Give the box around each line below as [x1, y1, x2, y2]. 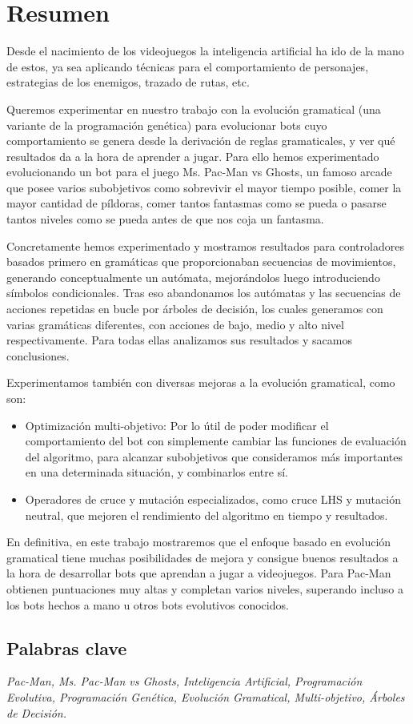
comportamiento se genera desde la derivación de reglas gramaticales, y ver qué [6, 132, 395, 149]
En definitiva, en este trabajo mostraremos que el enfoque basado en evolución [6, 533, 391, 550]
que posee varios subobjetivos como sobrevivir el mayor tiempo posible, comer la [6, 179, 402, 195]
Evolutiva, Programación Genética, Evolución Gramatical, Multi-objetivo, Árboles [6, 688, 405, 705]
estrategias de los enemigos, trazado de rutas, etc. [6, 74, 250, 90]
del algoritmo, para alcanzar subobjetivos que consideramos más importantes [25, 448, 403, 465]
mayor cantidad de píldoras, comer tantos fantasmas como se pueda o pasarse [6, 195, 387, 211]
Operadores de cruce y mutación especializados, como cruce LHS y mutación [25, 490, 401, 507]
